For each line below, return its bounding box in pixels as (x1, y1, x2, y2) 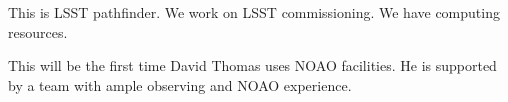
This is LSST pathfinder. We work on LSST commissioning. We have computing (8, 2, 500, 22)
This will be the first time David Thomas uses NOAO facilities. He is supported (8, 55, 497, 76)
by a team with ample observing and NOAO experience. (8, 74, 352, 95)
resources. (8, 21, 68, 42)
